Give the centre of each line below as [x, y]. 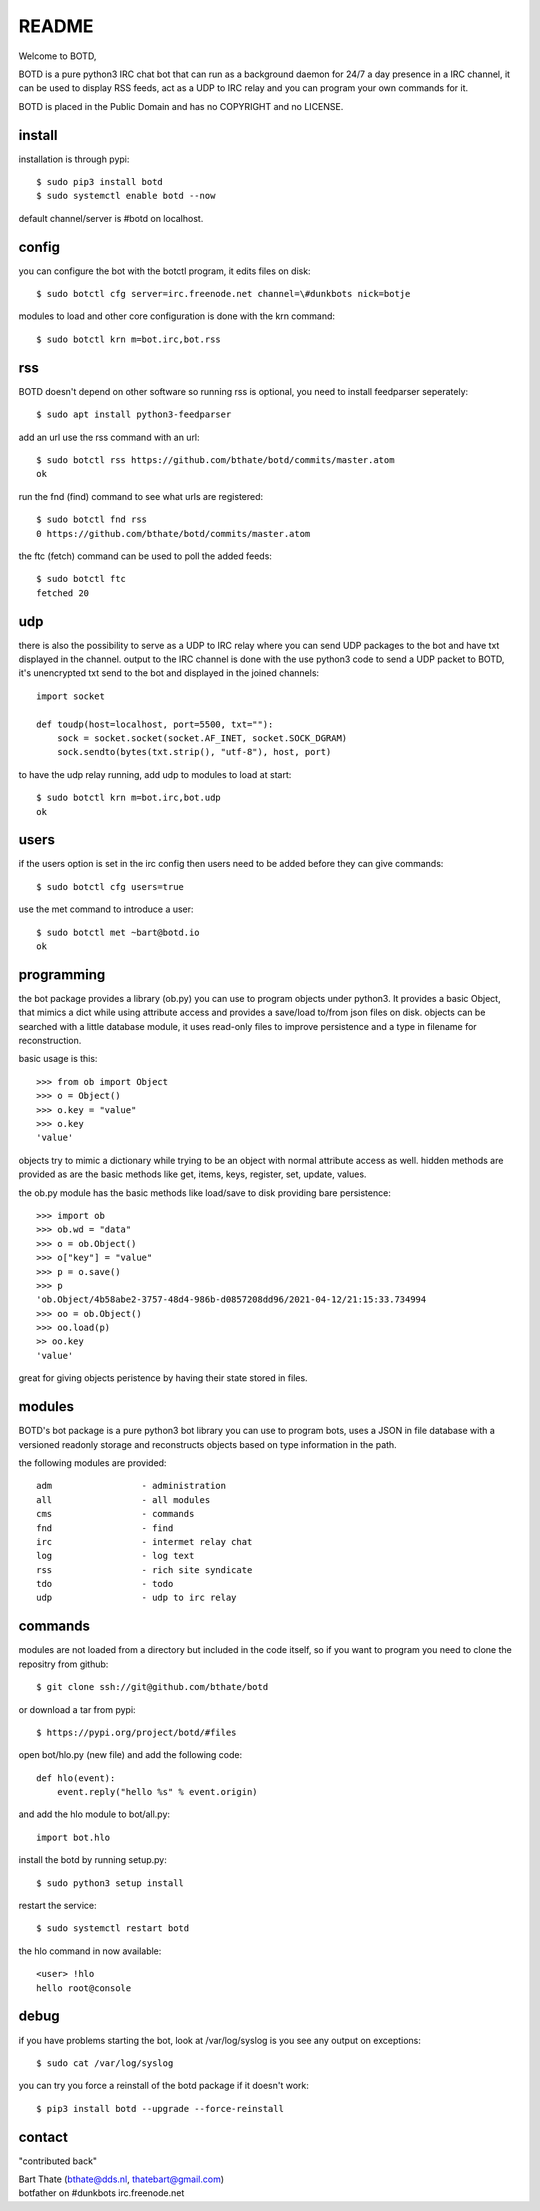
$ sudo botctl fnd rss [92, 519]
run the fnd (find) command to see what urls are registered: [141, 496]
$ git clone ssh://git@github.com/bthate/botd [152, 1687]
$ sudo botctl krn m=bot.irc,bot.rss [129, 339]
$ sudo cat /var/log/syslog [105, 2063]
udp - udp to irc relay [136, 1598]
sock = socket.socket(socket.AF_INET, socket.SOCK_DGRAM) [202, 738]
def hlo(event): [76, 1778]
